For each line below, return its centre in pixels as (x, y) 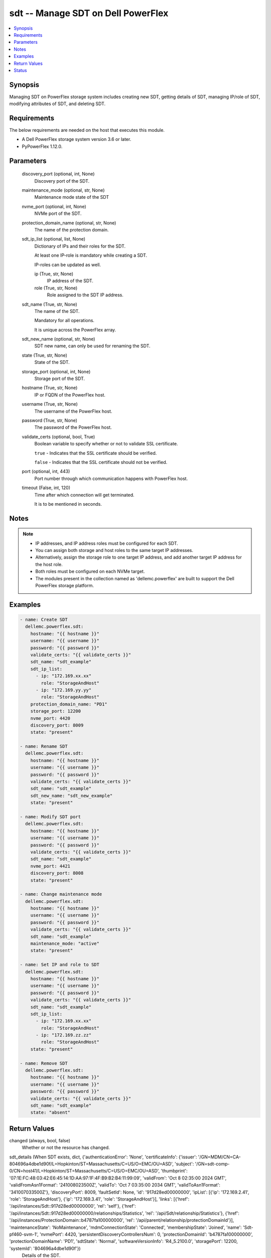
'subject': (184, 1164)
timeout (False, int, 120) (46, 488)
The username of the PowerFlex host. (73, 411)
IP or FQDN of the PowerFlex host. (70, 395)
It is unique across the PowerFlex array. (75, 330)
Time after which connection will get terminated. (85, 495)
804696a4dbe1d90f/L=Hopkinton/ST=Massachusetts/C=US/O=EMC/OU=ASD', (92, 1164)
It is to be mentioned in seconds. (68, 504)
